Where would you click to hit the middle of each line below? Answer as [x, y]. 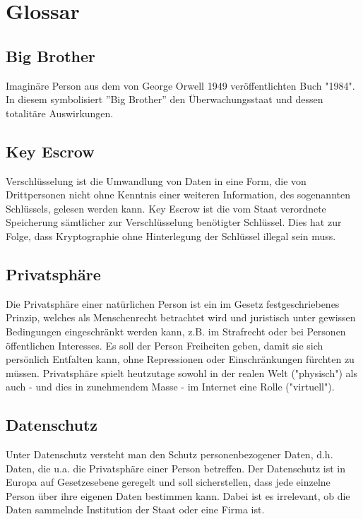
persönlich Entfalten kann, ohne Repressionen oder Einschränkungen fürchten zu [180, 359]
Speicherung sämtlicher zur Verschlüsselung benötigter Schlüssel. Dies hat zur [174, 222]
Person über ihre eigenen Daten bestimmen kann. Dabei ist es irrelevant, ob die [178, 495]
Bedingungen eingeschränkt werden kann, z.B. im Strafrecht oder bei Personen [176, 331]
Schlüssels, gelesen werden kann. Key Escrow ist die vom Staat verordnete [166, 208]
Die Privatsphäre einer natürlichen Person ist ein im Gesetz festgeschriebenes [173, 303]
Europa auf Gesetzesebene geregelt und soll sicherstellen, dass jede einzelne [168, 482]
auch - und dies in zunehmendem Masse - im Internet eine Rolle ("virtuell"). [170, 387]
